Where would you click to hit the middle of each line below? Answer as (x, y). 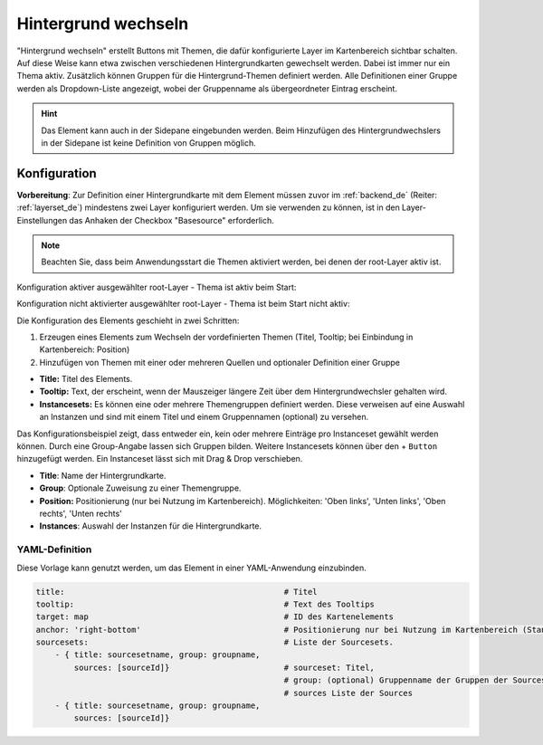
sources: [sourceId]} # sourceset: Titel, (224, 667)
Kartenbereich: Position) (85, 349)
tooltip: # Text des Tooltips (205, 604)
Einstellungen (42, 220)
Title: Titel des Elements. (86, 379)
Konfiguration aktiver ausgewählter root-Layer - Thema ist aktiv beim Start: (157, 287)
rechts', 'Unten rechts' (81, 513)
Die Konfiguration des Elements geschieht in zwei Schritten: (128, 320)
